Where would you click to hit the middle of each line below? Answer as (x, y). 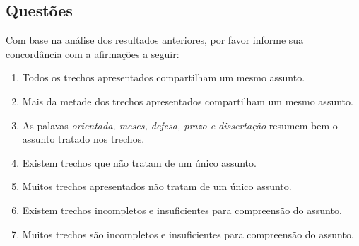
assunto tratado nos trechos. (83, 139)
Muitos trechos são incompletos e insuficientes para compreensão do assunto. (188, 234)
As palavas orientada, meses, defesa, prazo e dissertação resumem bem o (180, 125)
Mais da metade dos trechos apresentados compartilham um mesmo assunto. (188, 101)
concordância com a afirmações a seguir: (93, 53)
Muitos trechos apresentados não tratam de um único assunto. (157, 186)
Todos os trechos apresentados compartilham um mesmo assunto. (164, 77)
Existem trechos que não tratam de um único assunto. (139, 162)
